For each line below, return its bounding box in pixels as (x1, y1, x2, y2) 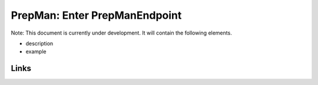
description (25, 40, 54, 47)
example (25, 48, 47, 55)
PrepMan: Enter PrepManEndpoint (11, 9, 182, 22)
